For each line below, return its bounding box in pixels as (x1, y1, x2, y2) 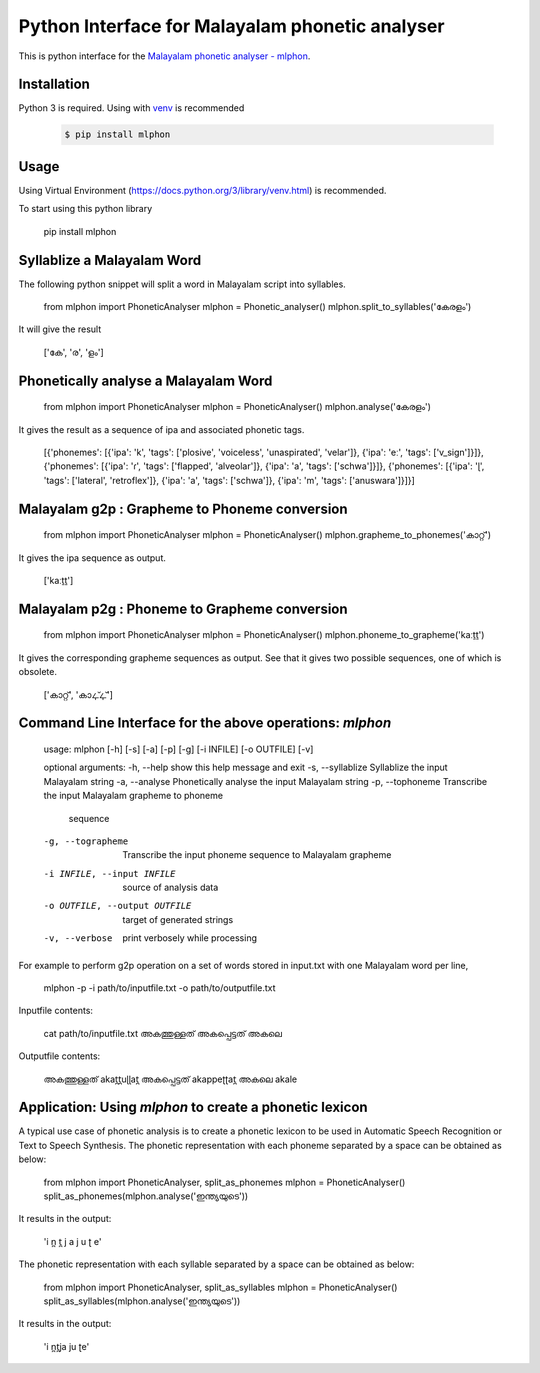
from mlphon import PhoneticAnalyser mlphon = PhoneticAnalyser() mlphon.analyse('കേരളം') (43, 401, 432, 413)
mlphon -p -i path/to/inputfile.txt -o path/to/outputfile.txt (43, 982, 276, 994)
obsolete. (18, 666, 57, 678)
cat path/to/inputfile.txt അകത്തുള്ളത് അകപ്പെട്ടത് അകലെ (43, 1027, 282, 1039)
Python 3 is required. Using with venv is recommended (18, 102, 245, 114)
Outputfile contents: (18, 1050, 101, 1062)
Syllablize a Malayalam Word (18, 251, 202, 269)
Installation (18, 76, 90, 93)
